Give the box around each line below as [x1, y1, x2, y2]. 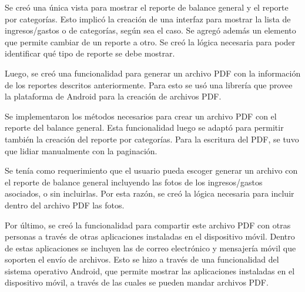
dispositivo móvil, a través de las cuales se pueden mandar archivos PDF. [5, 276, 269, 288]
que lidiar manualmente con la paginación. [5, 144, 157, 157]
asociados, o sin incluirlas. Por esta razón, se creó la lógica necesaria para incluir [5, 187, 294, 200]
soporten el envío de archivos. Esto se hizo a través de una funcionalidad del [5, 253, 279, 266]
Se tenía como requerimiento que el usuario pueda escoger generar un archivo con [5, 164, 298, 177]
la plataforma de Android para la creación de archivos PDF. [5, 90, 222, 102]
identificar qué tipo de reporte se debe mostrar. [5, 47, 175, 59]
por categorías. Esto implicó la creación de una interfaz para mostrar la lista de [5, 12, 291, 25]
